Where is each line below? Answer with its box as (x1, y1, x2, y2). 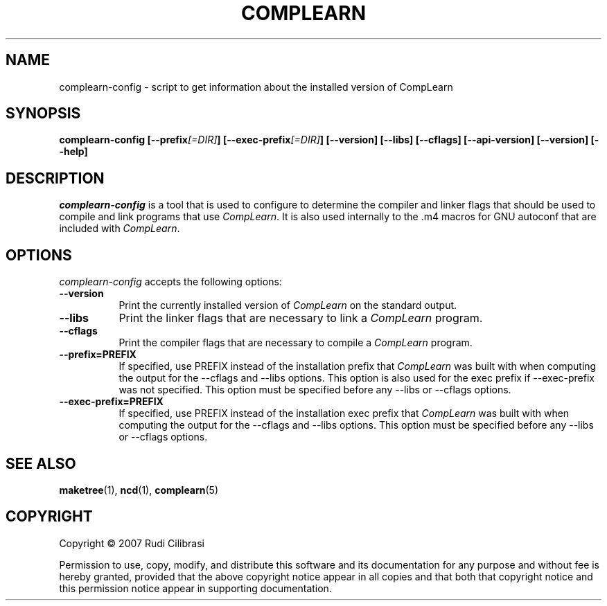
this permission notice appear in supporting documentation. (59, 582, 332, 594)
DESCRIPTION (6, 169, 105, 187)
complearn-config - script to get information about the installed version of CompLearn (59, 80, 453, 93)
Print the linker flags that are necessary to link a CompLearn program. (118, 311, 483, 326)
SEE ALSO (6, 454, 76, 472)
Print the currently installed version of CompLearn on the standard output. (118, 299, 457, 312)
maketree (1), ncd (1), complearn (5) (59, 483, 219, 496)
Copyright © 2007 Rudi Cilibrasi (59, 537, 204, 549)
